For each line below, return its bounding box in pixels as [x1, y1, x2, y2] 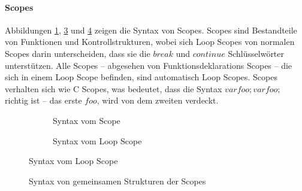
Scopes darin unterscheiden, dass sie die [5, 47, 150, 59]
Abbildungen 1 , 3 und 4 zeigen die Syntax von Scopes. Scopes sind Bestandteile [5, 23, 297, 36]
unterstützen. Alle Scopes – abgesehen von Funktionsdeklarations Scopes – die [5, 59, 292, 71]
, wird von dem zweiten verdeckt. [96, 94, 219, 107]
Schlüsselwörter [228, 47, 285, 59]
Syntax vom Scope [53, 114, 120, 126]
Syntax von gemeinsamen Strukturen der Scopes [29, 174, 206, 187]
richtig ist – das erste [5, 94, 82, 107]
